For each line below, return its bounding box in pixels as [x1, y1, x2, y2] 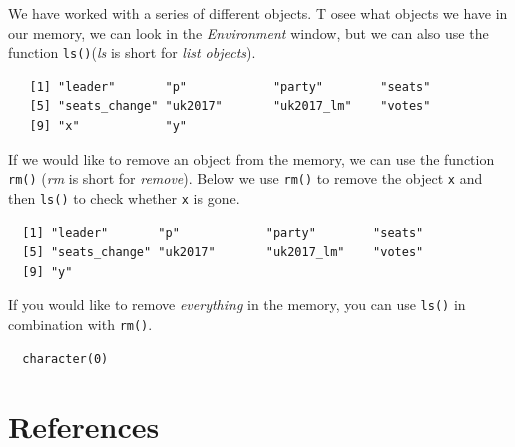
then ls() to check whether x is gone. [8, 187, 240, 208]
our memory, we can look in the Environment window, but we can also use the [8, 22, 489, 43]
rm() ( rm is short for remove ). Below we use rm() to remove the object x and [8, 168, 483, 189]
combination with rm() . [8, 313, 153, 334]
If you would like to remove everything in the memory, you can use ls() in [8, 294, 466, 315]
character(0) [22, 351, 109, 366]
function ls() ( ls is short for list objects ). [8, 42, 256, 63]
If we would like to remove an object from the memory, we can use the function [8, 148, 495, 169]
